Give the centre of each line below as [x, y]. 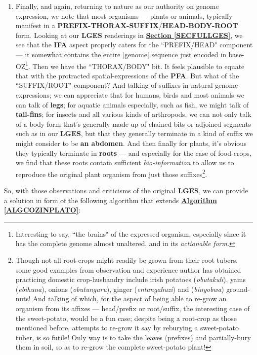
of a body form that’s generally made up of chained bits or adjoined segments [133, 124]
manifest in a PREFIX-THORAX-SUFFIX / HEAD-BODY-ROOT [127, 25]
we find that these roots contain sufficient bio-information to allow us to [125, 162]
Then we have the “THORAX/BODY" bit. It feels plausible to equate [138, 66]
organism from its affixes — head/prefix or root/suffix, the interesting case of [132, 308]
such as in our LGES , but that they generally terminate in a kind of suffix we [134, 133]
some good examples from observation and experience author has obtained [128, 269]
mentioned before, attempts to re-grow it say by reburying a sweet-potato [127, 328]
